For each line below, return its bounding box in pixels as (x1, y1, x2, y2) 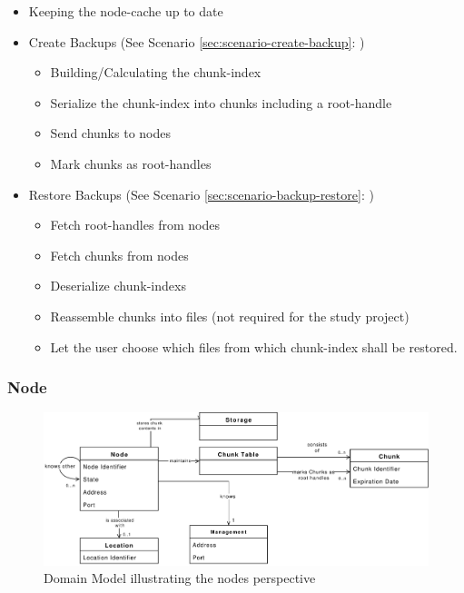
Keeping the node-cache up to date (28, 2, 223, 20)
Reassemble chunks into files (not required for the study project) (50, 306, 410, 325)
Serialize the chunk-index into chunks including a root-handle (50, 93, 392, 112)
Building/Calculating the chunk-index (50, 63, 262, 82)
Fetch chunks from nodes (50, 245, 189, 264)
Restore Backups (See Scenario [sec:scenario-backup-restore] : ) (28, 184, 374, 203)
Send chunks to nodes (50, 124, 172, 143)
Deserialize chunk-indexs (50, 276, 186, 295)
